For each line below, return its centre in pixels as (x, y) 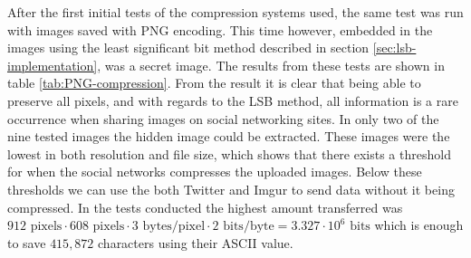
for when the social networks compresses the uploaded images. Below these (215, 172)
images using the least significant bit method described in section (188, 48)
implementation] (53, 65)
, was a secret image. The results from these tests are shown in (271, 65)
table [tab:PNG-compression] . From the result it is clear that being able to (214, 83)
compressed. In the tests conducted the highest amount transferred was (205, 207)
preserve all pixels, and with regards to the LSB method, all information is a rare (233, 100)
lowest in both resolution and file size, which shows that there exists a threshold (229, 153)
